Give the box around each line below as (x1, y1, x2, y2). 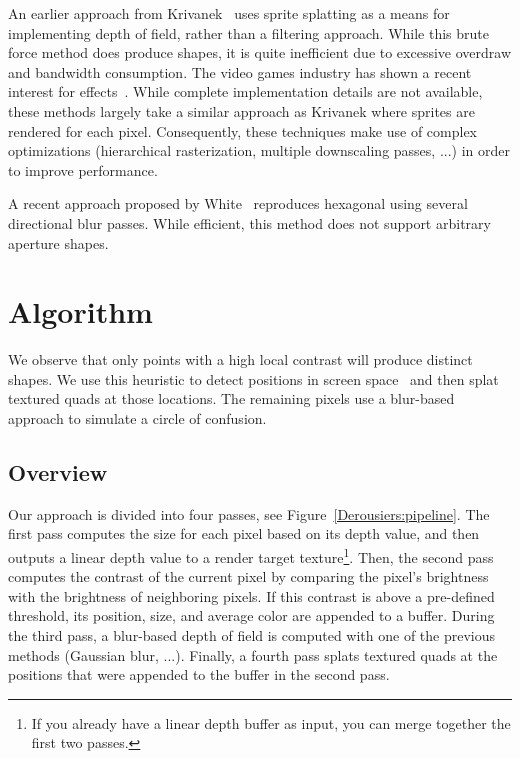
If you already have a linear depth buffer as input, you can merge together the (31, 712, 511, 733)
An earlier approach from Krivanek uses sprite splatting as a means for (8, 3, 450, 23)
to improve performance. (8, 159, 158, 180)
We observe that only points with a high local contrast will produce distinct (8, 349, 473, 370)
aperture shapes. (8, 232, 109, 253)
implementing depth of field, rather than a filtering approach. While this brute (8, 22, 490, 43)
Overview (8, 457, 108, 488)
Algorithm (8, 291, 153, 332)
